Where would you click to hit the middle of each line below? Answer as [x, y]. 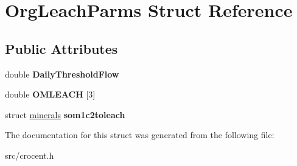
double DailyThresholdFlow [62, 74]
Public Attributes [61, 48]
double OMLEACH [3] [50, 94]
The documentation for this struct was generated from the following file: [140, 135]
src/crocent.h [30, 155]
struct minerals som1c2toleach [65, 114]
